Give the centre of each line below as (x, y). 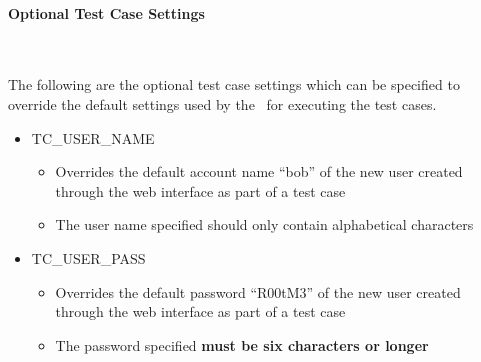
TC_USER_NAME (93, 137)
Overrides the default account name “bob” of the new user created (259, 171)
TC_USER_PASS (88, 257)
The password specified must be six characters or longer (242, 344)
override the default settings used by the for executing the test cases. (222, 103)
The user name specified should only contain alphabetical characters (264, 224)
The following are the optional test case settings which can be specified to (234, 84)
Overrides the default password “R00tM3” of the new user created (258, 291)
